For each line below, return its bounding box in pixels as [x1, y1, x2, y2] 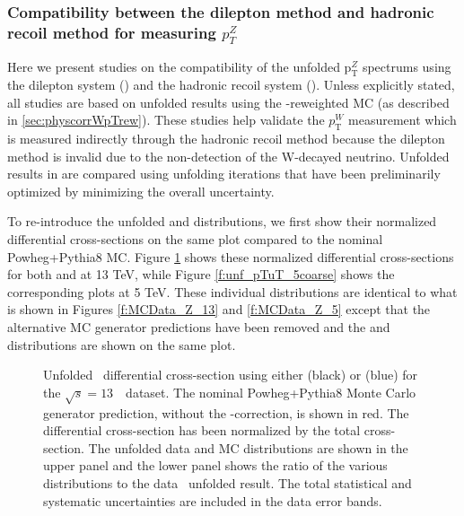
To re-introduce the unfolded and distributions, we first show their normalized [7, 212, 437, 231]
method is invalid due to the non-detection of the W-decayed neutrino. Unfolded [7, 146, 450, 165]
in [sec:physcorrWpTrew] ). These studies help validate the [7, 110, 325, 129]
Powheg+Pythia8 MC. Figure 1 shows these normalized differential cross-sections [7, 247, 454, 266]
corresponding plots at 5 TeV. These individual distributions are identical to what [7, 282, 458, 301]
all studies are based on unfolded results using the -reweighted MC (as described [7, 92, 450, 111]
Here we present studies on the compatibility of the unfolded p [7, 57, 352, 76]
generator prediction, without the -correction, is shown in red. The [43, 403, 409, 422]
